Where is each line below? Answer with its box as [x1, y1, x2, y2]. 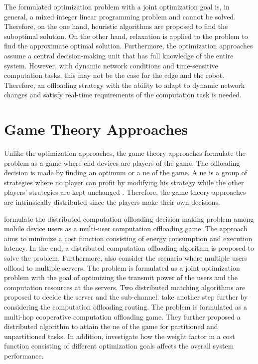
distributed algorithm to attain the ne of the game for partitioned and [4, 321, 218, 332]
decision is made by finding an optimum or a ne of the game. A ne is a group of [4, 167, 247, 178]
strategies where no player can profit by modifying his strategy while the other [4, 177, 244, 187]
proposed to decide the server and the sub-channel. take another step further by [4, 292, 248, 302]
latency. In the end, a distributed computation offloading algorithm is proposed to [4, 243, 255, 253]
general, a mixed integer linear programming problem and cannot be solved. [4, 11, 236, 21]
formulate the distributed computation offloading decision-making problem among [4, 213, 254, 224]
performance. [4, 350, 44, 361]
